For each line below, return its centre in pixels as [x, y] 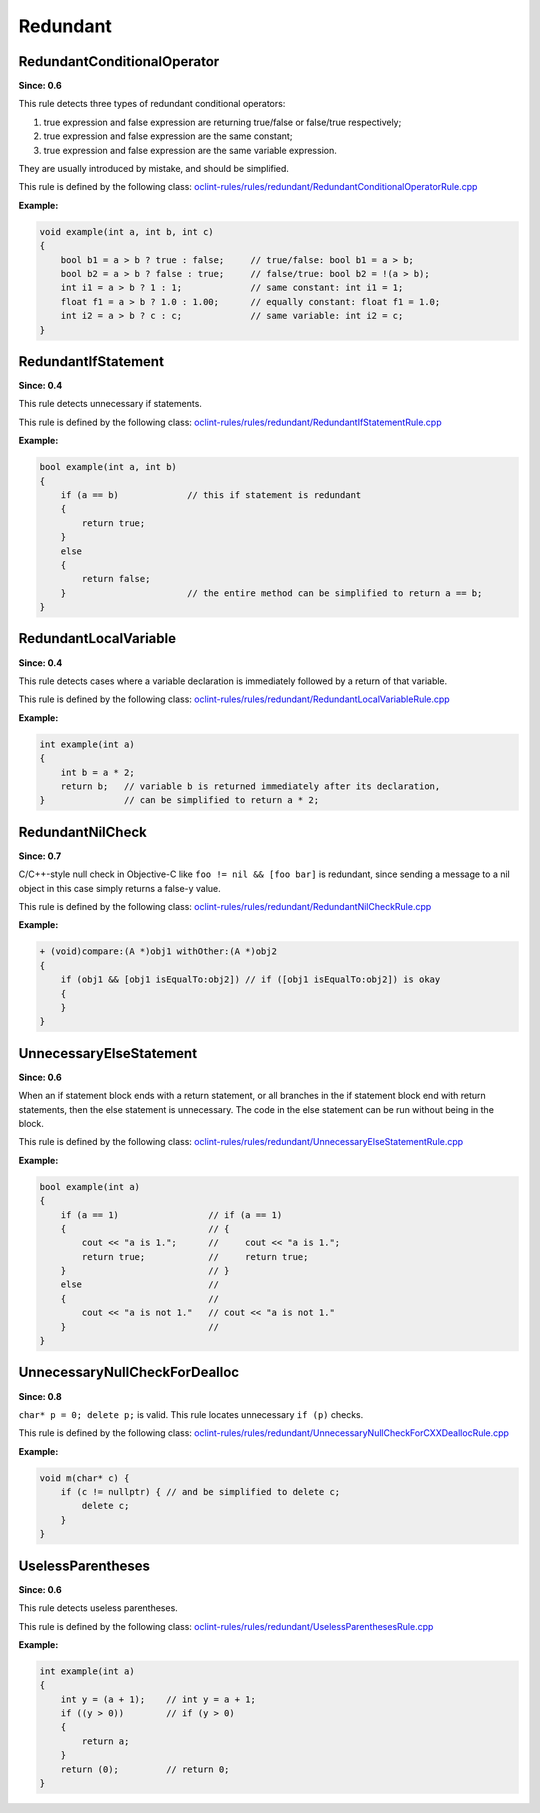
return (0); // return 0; [145, 1769]
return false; [116, 579]
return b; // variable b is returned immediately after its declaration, [250, 786]
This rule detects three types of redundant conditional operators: [152, 104]
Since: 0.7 [40, 856]
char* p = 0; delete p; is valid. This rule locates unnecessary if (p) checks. [191, 1414]
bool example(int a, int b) [108, 467]
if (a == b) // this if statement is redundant [211, 494]
